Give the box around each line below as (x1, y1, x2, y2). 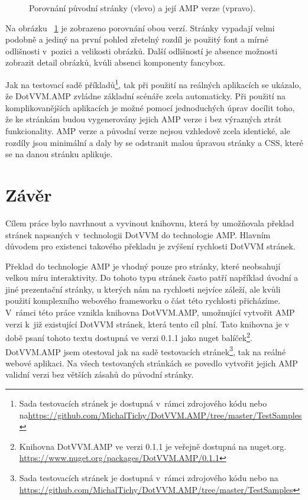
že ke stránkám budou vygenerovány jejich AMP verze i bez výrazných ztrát (5, 113, 282, 125)
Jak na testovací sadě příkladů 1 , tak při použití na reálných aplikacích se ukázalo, (5, 76, 301, 90)
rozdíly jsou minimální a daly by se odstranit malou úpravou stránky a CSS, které (5, 136, 303, 148)
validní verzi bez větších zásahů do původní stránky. (5, 368, 194, 381)
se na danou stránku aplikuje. (5, 148, 113, 160)
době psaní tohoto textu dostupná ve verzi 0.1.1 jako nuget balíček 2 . (5, 330, 252, 343)
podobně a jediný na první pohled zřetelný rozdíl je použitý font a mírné (5, 33, 268, 46)
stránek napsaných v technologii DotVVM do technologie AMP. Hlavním (5, 228, 271, 241)
